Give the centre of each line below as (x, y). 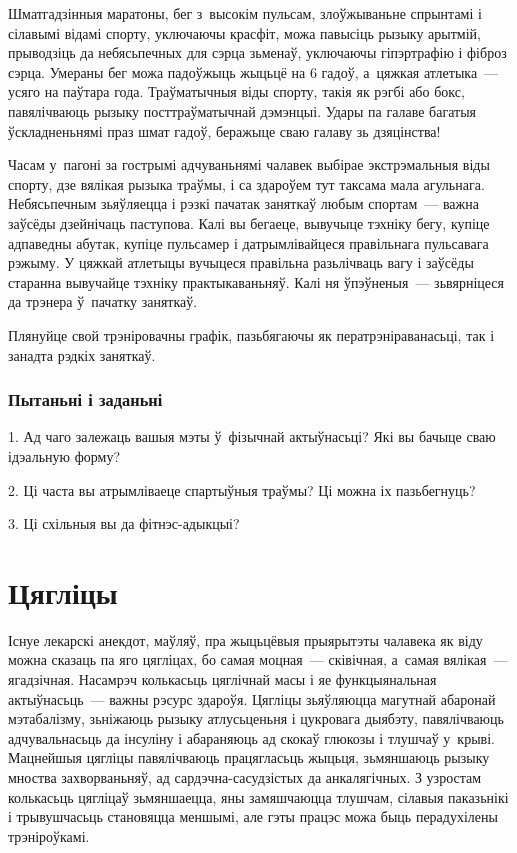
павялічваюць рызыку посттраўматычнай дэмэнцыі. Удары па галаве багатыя (242, 110)
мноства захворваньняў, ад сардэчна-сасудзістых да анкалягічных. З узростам (245, 776)
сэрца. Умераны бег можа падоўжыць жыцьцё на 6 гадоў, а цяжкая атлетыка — (253, 71)
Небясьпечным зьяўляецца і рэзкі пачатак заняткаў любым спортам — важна (243, 203)
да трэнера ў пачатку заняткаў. (103, 301)
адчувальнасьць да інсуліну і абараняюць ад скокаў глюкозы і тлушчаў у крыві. (251, 737)
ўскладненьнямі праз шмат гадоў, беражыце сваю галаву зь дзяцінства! (224, 130)
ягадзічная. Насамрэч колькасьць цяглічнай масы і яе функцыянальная (222, 679)
